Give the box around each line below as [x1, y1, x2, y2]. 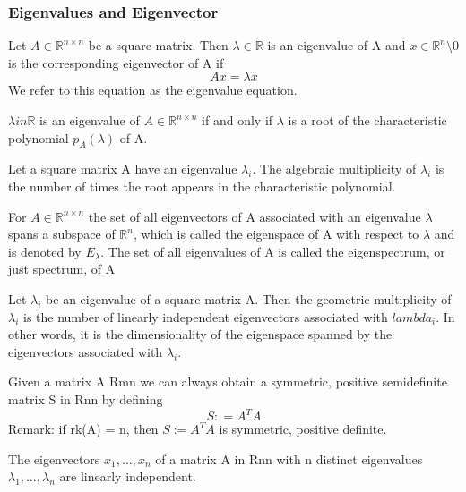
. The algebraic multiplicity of [252, 159, 417, 178]
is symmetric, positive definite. [219, 420, 387, 438]
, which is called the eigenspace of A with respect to [133, 225, 419, 243]
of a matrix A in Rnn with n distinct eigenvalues [155, 449, 423, 468]
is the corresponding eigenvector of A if [8, 53, 224, 72]
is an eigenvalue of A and [267, 36, 406, 55]
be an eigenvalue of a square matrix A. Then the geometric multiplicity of [46, 289, 452, 308]
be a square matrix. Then [88, 36, 229, 55]
